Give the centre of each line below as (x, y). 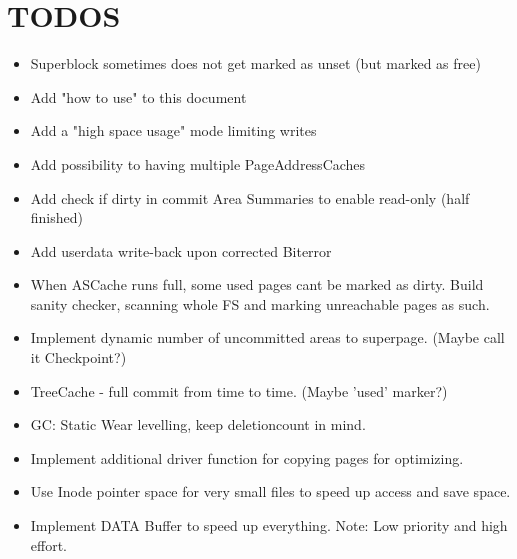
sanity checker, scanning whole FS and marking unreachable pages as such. (260, 303)
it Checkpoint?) (78, 357)
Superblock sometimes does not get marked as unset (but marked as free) (255, 63)
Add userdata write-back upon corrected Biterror (181, 250)
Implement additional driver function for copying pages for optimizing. (247, 457)
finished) (57, 217)
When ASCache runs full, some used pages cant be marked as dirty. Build (257, 284)
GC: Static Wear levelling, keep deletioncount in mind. (198, 424)
